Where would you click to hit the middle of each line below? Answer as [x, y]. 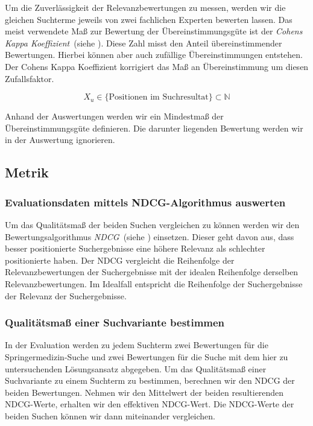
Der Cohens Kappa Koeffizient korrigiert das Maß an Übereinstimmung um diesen [157, 66]
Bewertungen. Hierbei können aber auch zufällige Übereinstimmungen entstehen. [154, 55]
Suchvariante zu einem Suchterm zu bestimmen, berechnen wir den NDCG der [150, 380]
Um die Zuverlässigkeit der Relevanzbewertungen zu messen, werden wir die [145, 7]
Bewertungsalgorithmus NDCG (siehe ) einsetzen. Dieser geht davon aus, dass [150, 236]
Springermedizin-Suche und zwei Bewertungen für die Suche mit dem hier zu [147, 356]
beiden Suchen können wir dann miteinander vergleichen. [110, 415]
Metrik [27, 172]
